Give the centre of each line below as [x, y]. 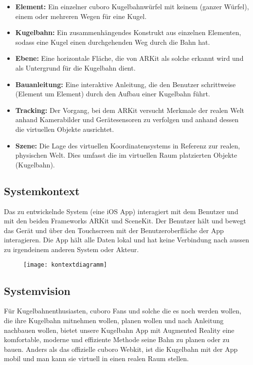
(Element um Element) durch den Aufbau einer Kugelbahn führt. [113, 94]
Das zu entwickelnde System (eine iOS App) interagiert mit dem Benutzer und [121, 211]
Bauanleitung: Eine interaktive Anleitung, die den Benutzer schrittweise [126, 84]
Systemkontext [42, 191]
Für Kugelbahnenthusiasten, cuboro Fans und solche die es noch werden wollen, [123, 311]
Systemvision [37, 290]
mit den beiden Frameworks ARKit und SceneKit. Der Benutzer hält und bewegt [125, 221]
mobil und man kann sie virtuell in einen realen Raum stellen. [97, 358]
